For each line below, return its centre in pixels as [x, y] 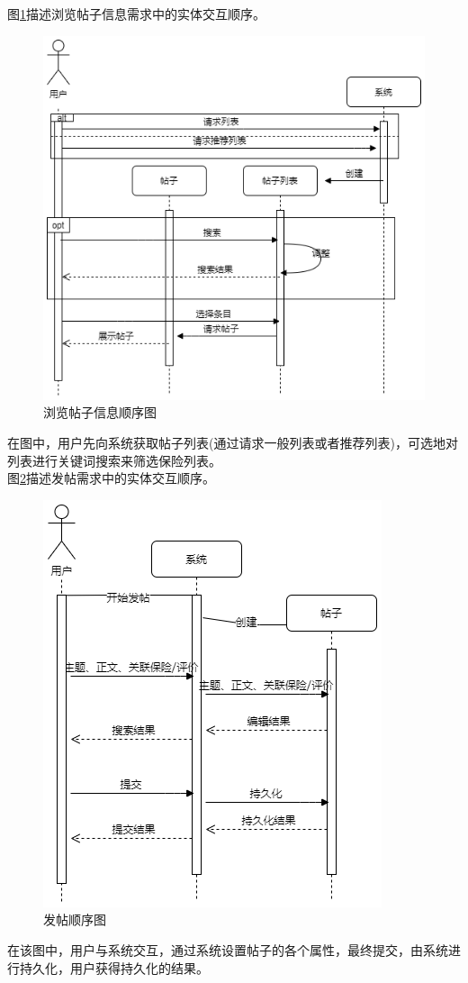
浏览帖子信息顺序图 [100, 412]
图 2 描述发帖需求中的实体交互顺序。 [111, 478]
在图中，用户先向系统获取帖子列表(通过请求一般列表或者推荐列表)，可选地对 [233, 443]
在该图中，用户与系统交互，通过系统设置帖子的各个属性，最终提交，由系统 [228, 950]
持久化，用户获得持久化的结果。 [114, 967]
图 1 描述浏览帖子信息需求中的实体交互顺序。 [136, 14]
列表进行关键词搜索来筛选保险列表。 [114, 460]
